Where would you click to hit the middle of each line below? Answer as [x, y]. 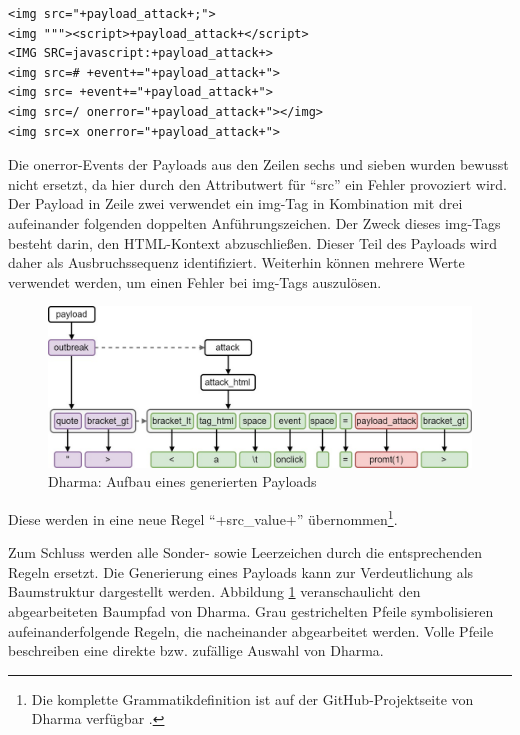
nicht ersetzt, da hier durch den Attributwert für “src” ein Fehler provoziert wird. [257, 183]
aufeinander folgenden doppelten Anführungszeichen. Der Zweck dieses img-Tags [254, 222]
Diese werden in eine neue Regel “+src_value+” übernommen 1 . [203, 517]
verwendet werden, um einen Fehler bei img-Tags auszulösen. [195, 281]
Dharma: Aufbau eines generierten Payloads [182, 481]
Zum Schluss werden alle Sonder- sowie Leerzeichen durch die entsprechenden [245, 552]
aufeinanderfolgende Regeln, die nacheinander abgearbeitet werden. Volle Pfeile [251, 630]
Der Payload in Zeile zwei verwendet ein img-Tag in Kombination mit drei [235, 203]
